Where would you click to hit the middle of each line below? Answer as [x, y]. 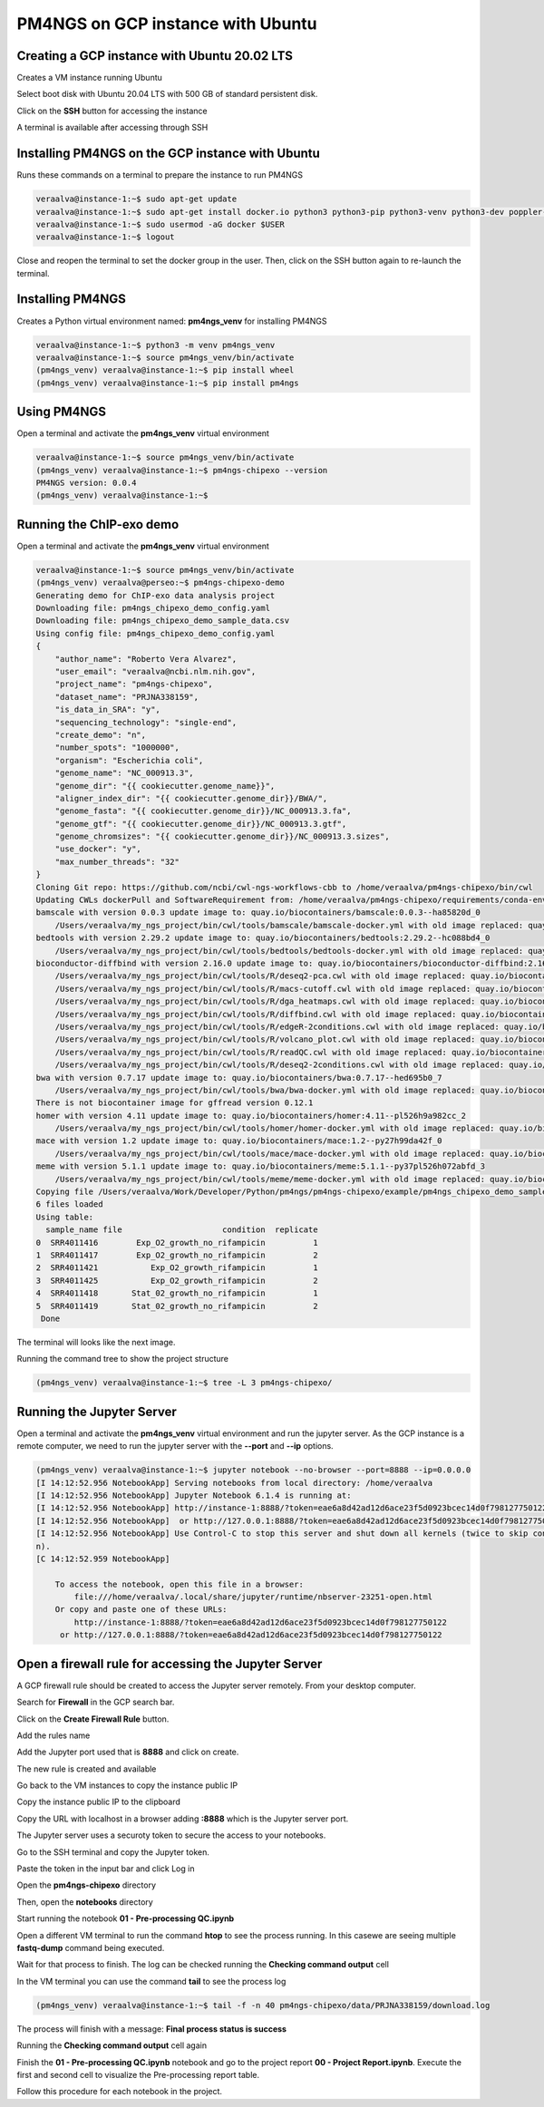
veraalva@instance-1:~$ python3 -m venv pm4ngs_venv [155, 345]
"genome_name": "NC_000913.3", [124, 773]
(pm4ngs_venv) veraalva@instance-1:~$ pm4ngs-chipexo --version [182, 470]
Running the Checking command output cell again [112, 2045]
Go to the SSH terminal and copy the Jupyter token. [113, 1852]
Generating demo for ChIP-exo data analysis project [155, 595]
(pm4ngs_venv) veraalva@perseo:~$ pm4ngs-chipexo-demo [160, 583]
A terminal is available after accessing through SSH [112, 128]
